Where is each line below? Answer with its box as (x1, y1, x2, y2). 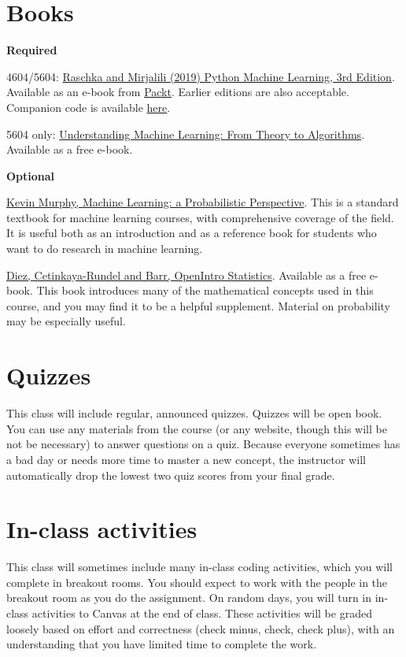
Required (6, 42, 57, 58)
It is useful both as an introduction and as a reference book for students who (6, 225, 377, 241)
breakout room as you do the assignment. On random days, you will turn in (6, 589, 372, 606)
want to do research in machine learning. (6, 240, 203, 257)
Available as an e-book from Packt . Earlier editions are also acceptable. (6, 84, 349, 100)
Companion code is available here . (6, 98, 171, 115)
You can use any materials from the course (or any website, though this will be (6, 420, 387, 436)
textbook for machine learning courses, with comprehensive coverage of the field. (6, 209, 394, 225)
